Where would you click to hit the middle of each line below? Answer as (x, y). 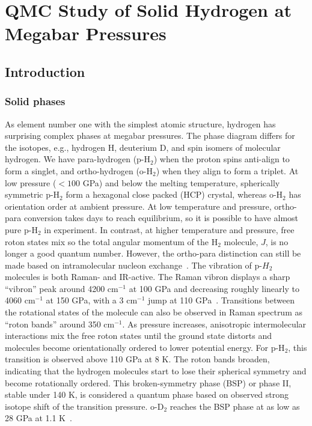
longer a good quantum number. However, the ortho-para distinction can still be (153, 253)
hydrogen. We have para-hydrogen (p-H (78, 159)
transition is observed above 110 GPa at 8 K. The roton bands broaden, (137, 359)
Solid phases (35, 101)
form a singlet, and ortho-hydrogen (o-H (79, 170)
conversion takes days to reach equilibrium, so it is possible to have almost (161, 218)
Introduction (45, 71)
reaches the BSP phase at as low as (235, 406)
